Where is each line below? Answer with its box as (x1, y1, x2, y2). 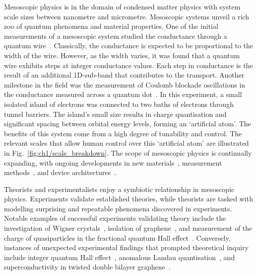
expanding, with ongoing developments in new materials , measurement (4, 157, 222, 168)
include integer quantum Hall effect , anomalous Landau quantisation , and (4, 252, 235, 262)
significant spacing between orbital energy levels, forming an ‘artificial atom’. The (4, 118, 251, 129)
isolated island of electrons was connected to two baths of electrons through (4, 98, 234, 109)
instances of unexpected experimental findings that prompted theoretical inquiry (4, 242, 249, 253)
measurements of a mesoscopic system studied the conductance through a (4, 30, 227, 41)
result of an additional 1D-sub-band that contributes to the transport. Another (4, 70, 245, 80)
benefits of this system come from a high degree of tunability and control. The (4, 128, 242, 138)
